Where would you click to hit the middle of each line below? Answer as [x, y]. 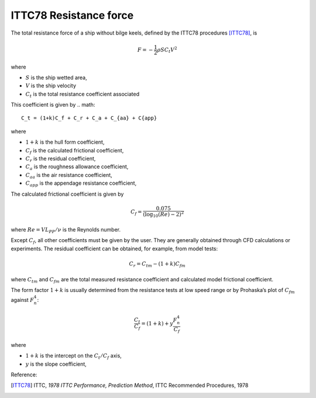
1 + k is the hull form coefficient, [65, 142]
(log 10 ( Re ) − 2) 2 [163, 215]
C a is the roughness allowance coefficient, [77, 167]
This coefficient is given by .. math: [53, 105]
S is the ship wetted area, [56, 77]
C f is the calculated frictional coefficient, [75, 151]
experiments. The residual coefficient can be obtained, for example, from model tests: [114, 249]
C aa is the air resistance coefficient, [69, 176]
